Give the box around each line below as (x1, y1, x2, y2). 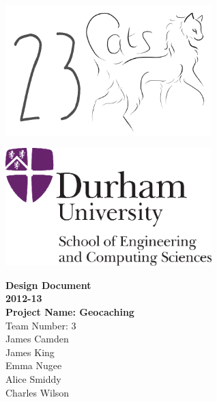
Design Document (5, 277, 91, 292)
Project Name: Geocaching (5, 305, 134, 319)
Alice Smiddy (5, 371, 61, 386)
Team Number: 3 (5, 318, 76, 332)
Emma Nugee (5, 358, 62, 373)
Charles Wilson (5, 385, 70, 399)
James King (5, 344, 55, 359)
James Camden (5, 331, 69, 346)
